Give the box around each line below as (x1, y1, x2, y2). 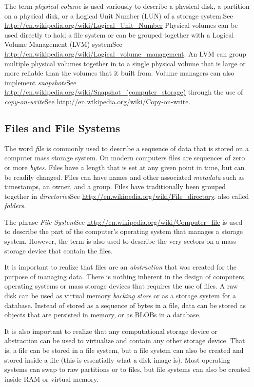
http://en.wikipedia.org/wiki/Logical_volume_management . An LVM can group (4, 48, 246, 58)
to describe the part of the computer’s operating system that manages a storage (4, 226, 243, 236)
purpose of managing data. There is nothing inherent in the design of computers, (4, 271, 246, 281)
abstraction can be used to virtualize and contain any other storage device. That (4, 335, 245, 346)
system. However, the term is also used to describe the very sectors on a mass (4, 236, 236, 246)
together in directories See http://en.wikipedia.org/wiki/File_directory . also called (4, 191, 249, 201)
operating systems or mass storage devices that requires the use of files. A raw (4, 281, 238, 291)
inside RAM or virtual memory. (4, 373, 98, 384)
